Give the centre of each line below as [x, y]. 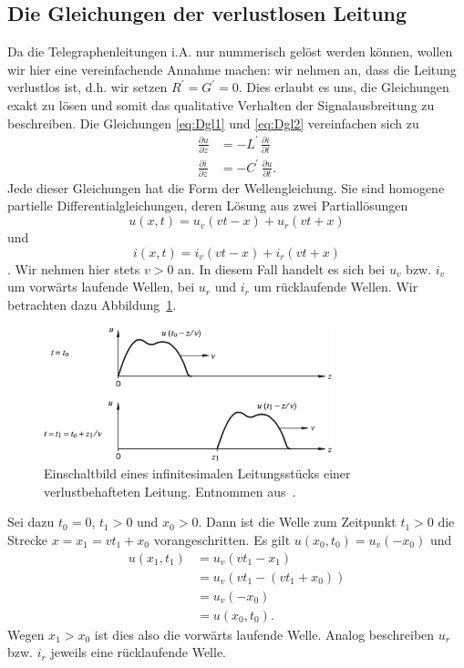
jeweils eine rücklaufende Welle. [138, 652]
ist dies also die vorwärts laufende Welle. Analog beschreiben [264, 634]
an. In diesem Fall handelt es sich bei [282, 268]
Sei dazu [31, 522]
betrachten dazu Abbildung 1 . [92, 304]
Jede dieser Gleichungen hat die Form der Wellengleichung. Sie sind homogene [226, 187]
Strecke [27, 539]
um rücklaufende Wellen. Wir [336, 287]
